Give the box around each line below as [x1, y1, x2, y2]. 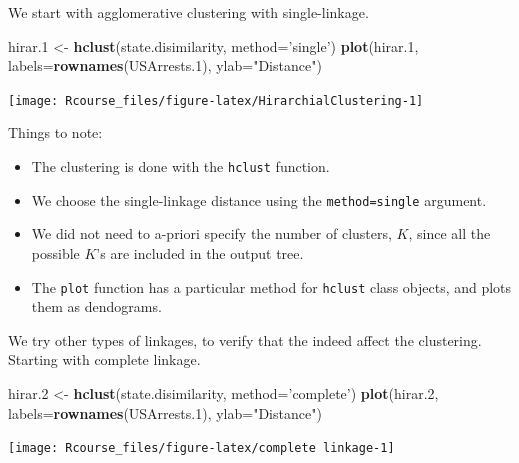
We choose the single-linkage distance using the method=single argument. [31, 189, 487, 210]
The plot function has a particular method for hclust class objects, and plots [31, 276, 512, 297]
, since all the [408, 223, 491, 244]
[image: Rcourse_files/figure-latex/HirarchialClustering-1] [8, 93, 424, 108]
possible [31, 242, 80, 263]
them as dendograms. [31, 296, 162, 317]
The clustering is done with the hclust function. [31, 156, 330, 177]
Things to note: [8, 122, 103, 143]
